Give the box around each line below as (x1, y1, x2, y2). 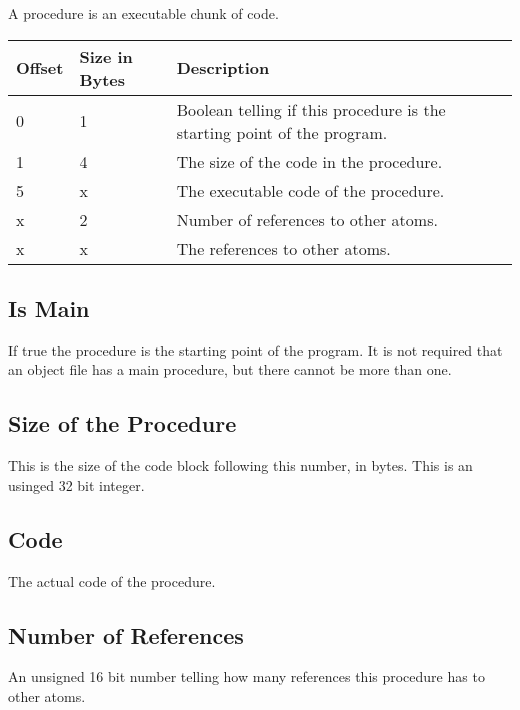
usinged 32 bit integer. (8, 474, 145, 495)
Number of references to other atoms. (176, 207, 438, 231)
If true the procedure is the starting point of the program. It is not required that (8, 339, 503, 360)
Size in (79, 44, 133, 68)
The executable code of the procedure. (176, 178, 445, 202)
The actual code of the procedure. (8, 570, 216, 591)
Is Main (8, 292, 90, 323)
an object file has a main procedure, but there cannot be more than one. (8, 359, 452, 380)
